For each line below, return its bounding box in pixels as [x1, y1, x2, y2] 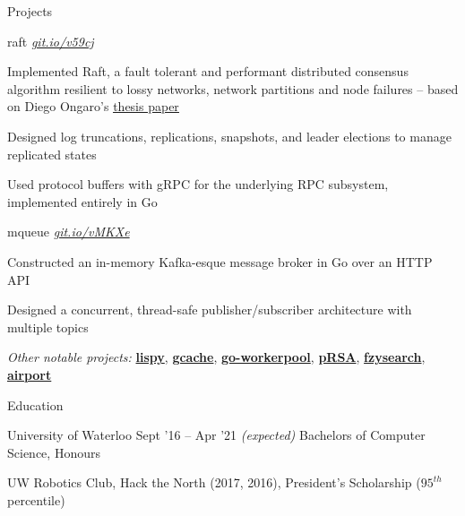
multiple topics [7, 317, 89, 336]
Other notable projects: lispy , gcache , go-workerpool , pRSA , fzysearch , [7, 348, 426, 366]
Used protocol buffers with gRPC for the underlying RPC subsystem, [7, 175, 389, 193]
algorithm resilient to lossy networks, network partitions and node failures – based [7, 79, 459, 98]
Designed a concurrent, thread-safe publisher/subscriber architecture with [7, 300, 412, 319]
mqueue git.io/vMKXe [7, 222, 130, 241]
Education [7, 395, 64, 414]
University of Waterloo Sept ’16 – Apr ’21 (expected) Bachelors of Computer [7, 426, 426, 444]
